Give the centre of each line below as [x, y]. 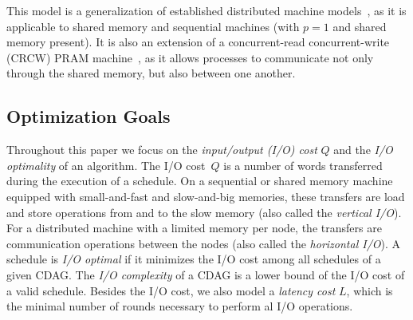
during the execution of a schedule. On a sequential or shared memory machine [200, 181]
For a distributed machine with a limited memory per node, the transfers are [194, 228]
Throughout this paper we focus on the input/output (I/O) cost [162, 150]
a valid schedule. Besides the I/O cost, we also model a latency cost [171, 290]
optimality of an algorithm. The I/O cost [106, 165]
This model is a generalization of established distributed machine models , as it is [206, 10]
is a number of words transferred [303, 165]
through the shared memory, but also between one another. [151, 73]
